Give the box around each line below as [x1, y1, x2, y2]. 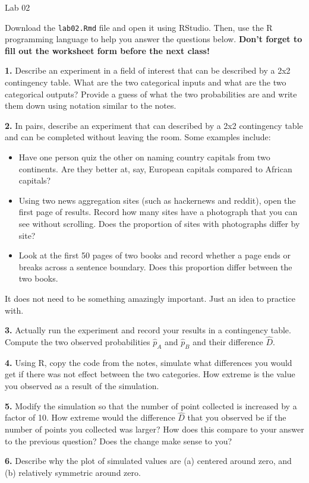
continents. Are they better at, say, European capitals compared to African [18, 162, 292, 175]
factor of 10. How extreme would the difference [5, 411, 175, 424]
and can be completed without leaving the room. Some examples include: [5, 131, 271, 143]
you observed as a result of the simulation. [5, 379, 159, 392]
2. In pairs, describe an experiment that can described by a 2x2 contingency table [5, 119, 303, 131]
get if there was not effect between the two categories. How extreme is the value [5, 368, 295, 380]
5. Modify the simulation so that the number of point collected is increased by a [5, 399, 297, 412]
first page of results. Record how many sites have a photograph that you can [18, 206, 298, 218]
